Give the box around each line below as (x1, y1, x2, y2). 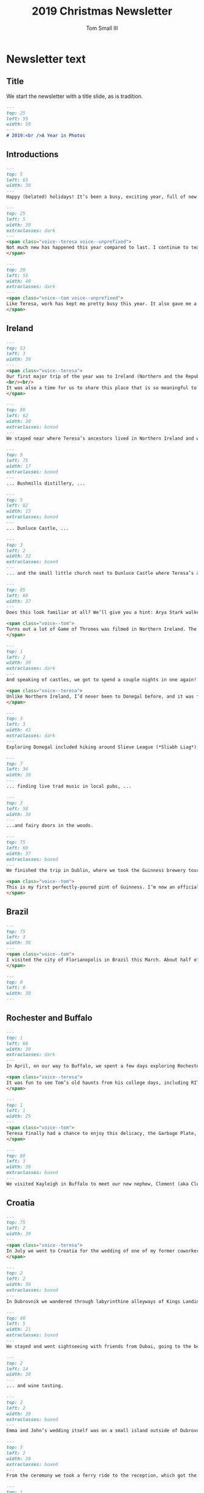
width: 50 (6, 121, 32, 127)
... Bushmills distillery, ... (6, 480, 86, 487)
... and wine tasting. (6, 1383, 64, 1389)
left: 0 (6, 985, 26, 991)
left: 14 (6, 1366, 29, 1372)
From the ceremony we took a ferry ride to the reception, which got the (6, 1472, 197, 1479)
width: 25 (6, 1113, 32, 1120)
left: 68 (6, 1040, 29, 1047)
